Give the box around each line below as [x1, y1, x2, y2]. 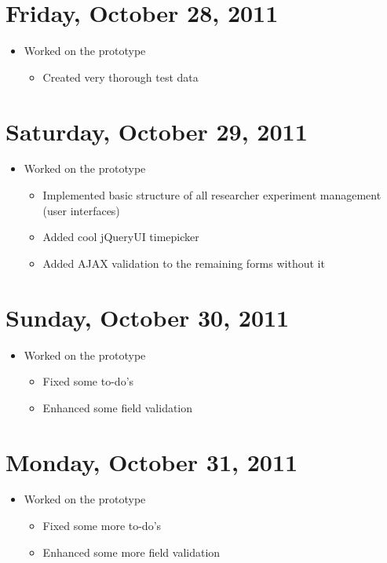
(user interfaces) [42, 202, 120, 218]
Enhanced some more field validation [42, 543, 221, 560]
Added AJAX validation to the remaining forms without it [42, 254, 325, 271]
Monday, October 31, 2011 [5, 445, 298, 477]
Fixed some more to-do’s [42, 517, 162, 534]
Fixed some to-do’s [42, 373, 134, 389]
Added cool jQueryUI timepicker [42, 228, 199, 245]
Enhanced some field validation [42, 399, 193, 415]
